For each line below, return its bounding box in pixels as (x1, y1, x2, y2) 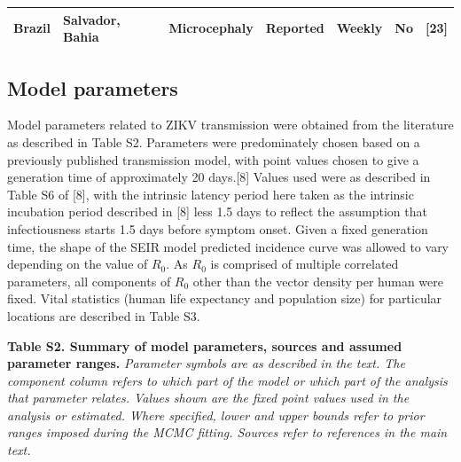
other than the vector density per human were (192, 271, 444, 290)
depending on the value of (7, 254, 148, 273)
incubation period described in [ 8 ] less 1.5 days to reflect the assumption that (7, 202, 427, 221)
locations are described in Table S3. (7, 306, 200, 325)
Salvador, (63, 10, 121, 28)
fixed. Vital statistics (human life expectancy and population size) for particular (7, 289, 442, 308)
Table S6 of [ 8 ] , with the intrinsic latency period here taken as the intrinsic (7, 184, 414, 203)
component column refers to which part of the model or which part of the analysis (7, 371, 448, 389)
